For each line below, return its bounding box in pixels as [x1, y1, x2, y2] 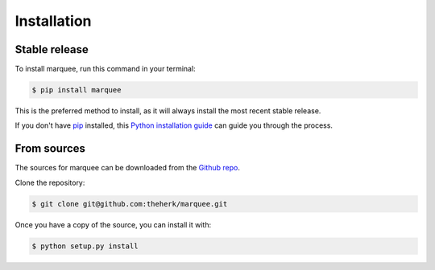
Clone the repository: [14, 178, 85, 187]
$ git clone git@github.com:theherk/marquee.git [31, 199, 228, 208]
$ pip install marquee [31, 85, 122, 95]
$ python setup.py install [31, 241, 139, 251]
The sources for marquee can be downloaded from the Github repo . [14, 163, 241, 173]
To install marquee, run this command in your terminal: [14, 64, 197, 74]
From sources [14, 141, 86, 156]
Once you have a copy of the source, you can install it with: [14, 219, 212, 229]
